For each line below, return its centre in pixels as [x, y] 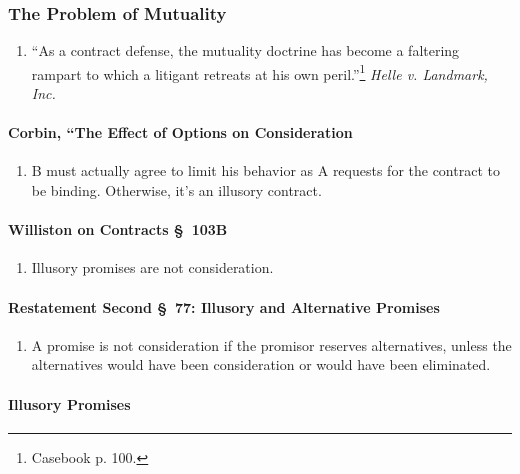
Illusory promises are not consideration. [152, 267]
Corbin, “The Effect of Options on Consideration [180, 132]
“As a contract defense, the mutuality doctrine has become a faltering [245, 50]
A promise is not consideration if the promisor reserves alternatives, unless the [271, 344]
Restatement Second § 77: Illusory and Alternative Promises [224, 306]
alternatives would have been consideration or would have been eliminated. [261, 364]
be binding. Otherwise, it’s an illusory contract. [176, 190]
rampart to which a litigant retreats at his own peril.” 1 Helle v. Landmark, [259, 72]
